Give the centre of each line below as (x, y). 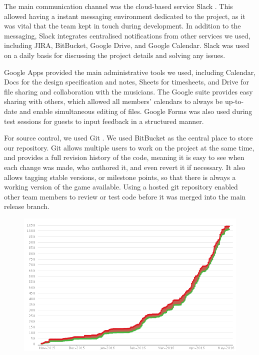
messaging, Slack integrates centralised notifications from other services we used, (127, 35)
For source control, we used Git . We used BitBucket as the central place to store (128, 138)
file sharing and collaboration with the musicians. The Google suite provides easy (128, 91)
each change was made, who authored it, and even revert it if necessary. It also (125, 167)
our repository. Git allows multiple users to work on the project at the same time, (129, 147)
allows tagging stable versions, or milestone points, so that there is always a (120, 177)
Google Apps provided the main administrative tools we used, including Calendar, (130, 72)
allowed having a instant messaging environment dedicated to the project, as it (125, 16)
